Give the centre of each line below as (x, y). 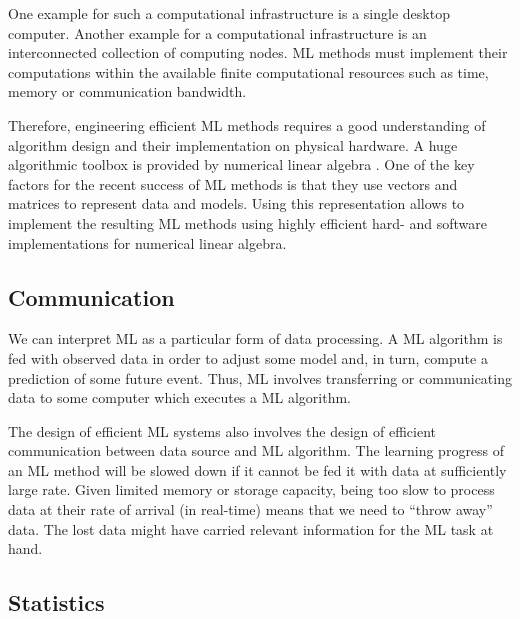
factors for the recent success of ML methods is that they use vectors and (233, 183)
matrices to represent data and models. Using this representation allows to (236, 203)
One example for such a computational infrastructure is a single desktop (229, 13)
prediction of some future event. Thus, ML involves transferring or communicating (260, 377)
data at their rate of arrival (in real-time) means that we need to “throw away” (250, 509)
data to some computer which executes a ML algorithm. (179, 397)
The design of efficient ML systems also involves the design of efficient (222, 430)
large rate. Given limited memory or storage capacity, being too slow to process (251, 489)
